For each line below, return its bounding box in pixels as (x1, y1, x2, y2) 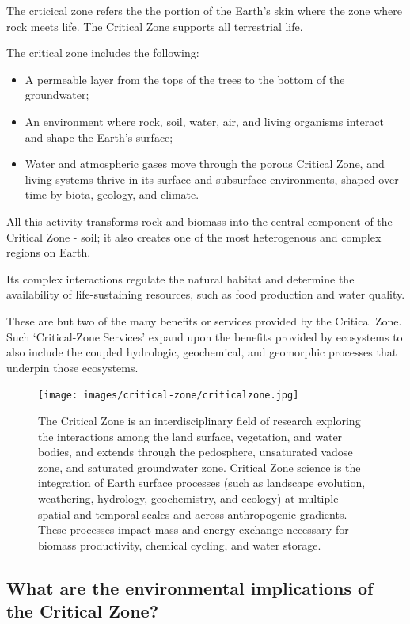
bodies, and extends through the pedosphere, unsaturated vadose (38, 443, 353, 460)
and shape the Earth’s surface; (25, 128, 173, 145)
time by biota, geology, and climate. (25, 186, 199, 203)
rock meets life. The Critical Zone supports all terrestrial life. (6, 17, 303, 34)
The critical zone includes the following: (6, 44, 199, 61)
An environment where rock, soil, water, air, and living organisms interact (25, 112, 384, 129)
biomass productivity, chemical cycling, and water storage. (38, 536, 321, 553)
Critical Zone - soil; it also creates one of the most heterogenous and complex (6, 228, 382, 245)
